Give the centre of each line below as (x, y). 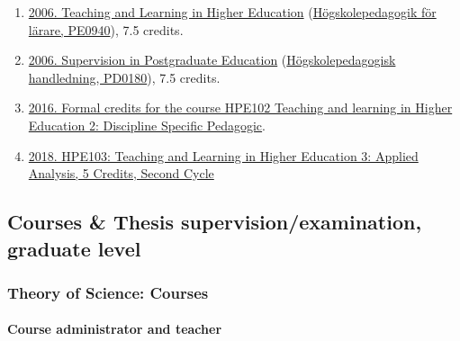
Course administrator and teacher (115, 329)
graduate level (74, 248)
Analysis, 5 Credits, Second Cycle (121, 173)
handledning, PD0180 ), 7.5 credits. (124, 77)
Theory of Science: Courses (108, 292)
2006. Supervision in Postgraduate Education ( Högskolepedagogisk (212, 60)
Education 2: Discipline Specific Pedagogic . (147, 125)
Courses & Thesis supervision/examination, (215, 222)
